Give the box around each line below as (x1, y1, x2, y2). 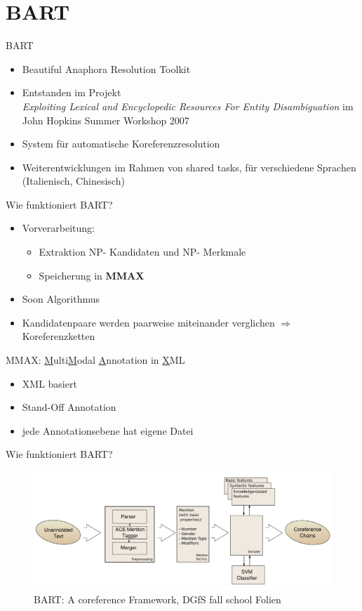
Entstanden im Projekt (22, 85, 121, 100)
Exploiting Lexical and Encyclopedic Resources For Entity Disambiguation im (22, 98, 354, 113)
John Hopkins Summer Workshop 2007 (22, 112, 189, 127)
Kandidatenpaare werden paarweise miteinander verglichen (22, 315, 275, 329)
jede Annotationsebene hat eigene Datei (22, 423, 194, 438)
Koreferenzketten (22, 329, 95, 343)
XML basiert (22, 376, 77, 390)
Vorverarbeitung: (22, 221, 95, 235)
